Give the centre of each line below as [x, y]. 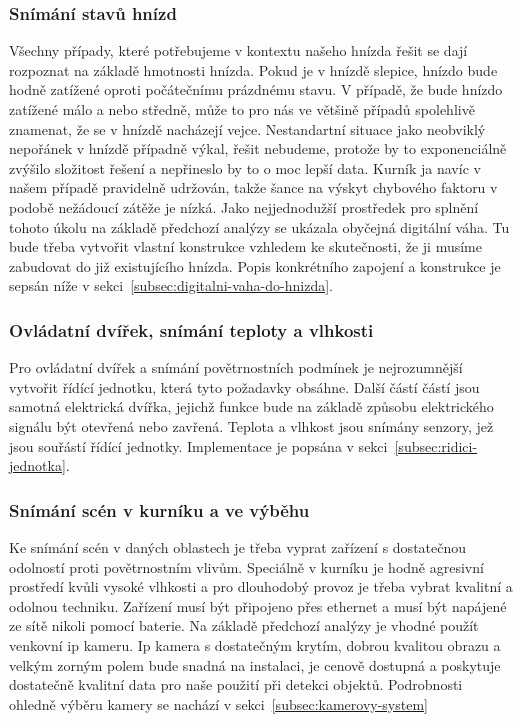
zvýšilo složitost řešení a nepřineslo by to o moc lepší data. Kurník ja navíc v [245, 167]
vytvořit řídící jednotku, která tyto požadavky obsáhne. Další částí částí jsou [244, 386]
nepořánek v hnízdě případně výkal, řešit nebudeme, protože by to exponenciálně [258, 148]
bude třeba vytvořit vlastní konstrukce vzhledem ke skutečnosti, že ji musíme [245, 246]
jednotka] [37, 465]
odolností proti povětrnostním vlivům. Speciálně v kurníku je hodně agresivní [246, 566]
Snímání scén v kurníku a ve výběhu [159, 509]
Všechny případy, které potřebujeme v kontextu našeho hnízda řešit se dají [238, 50]
